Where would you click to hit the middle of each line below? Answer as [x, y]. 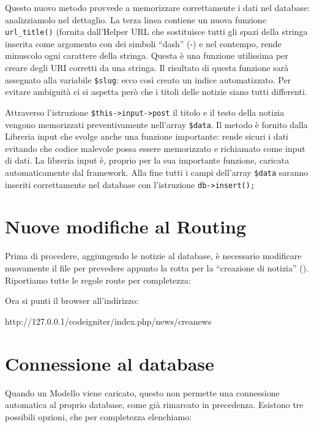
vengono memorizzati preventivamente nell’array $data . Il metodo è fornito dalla [156, 124]
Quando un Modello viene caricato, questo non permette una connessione [142, 392]
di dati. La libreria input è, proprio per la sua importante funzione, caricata [147, 160]
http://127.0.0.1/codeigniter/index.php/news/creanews [108, 321]
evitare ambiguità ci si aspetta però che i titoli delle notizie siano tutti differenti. [156, 92]
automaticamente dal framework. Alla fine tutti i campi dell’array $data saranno [157, 172]
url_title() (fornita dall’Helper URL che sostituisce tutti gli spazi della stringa [156, 32]
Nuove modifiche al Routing [126, 226]
